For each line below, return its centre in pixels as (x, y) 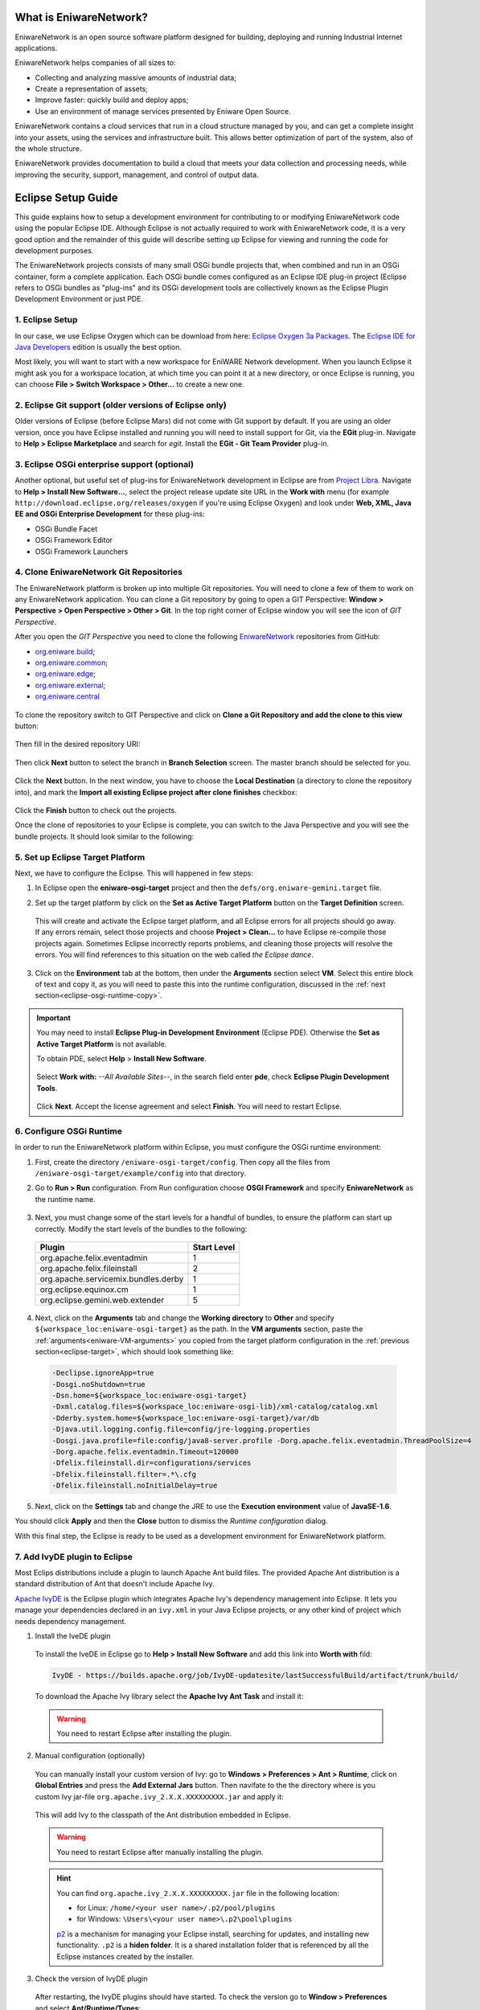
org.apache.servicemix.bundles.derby (112, 1279)
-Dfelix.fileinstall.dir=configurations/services (152, 1463)
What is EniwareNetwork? (82, 17)
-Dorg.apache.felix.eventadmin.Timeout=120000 (145, 1452)
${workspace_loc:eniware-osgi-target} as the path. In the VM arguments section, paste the (199, 1329)
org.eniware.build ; (65, 651)
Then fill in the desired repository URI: (78, 745)
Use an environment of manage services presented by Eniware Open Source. (163, 111)
